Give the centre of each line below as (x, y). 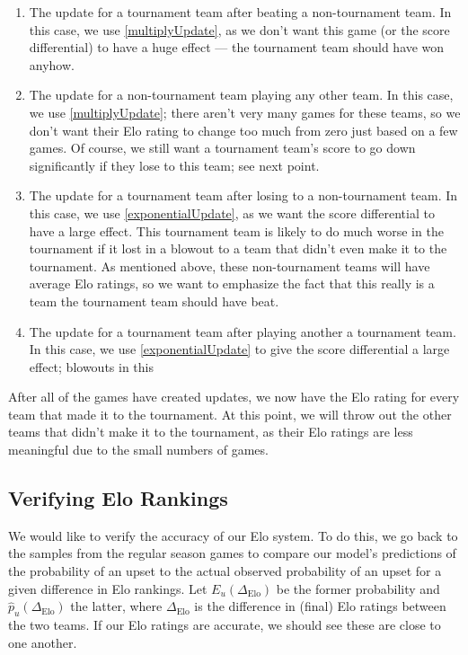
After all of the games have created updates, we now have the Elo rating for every (234, 397)
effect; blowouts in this (91, 366)
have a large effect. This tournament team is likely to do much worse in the (236, 230)
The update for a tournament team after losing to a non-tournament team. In (243, 195)
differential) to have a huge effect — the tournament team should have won (237, 47)
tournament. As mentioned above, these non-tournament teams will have (230, 266)
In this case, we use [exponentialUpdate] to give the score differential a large (239, 349)
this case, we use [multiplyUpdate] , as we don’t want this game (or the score (239, 29)
